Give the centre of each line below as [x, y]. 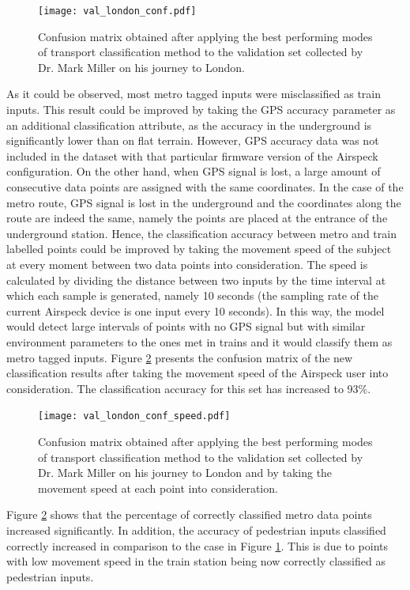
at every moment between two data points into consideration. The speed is [187, 264]
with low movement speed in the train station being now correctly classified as [196, 561]
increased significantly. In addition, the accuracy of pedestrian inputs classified [196, 529]
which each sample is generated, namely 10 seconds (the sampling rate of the [192, 295]
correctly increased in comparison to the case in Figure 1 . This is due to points [197, 545]
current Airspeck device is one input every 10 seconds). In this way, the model [196, 310]
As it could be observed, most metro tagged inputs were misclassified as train [194, 94]
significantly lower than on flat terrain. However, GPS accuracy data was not [193, 140]
